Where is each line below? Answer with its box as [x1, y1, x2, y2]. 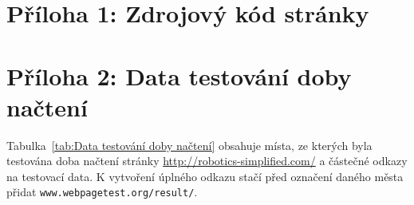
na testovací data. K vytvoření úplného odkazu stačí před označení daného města [6, 168, 404, 184]
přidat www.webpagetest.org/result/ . [6, 183, 198, 200]
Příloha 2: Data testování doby [6, 59, 352, 92]
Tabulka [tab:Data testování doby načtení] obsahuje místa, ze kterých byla [6, 136, 373, 153]
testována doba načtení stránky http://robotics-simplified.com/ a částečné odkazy [6, 152, 408, 169]
